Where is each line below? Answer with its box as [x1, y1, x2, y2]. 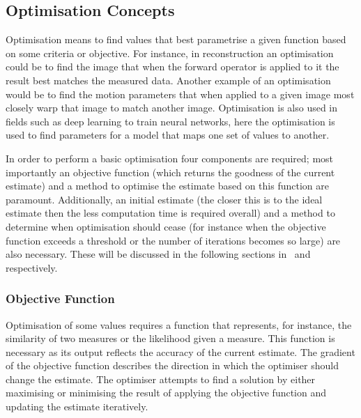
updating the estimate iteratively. [6, 399, 148, 414]
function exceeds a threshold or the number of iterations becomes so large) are [6, 233, 341, 247]
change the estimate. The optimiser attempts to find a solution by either [6, 371, 316, 386]
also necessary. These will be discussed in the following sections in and [6, 247, 311, 261]
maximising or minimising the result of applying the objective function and [6, 385, 327, 400]
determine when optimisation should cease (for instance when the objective [6, 219, 326, 233]
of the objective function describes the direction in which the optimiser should [6, 358, 339, 373]
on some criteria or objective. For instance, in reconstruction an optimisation [6, 45, 334, 60]
